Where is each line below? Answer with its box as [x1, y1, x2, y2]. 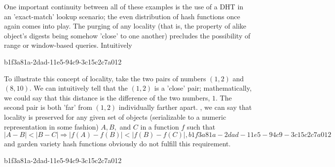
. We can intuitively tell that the [29, 83, 128, 93]
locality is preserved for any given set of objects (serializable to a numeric [4, 111, 226, 122]
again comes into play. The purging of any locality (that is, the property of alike [4, 21, 247, 31]
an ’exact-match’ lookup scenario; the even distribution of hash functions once [4, 11, 240, 21]
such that [186, 121, 216, 132]
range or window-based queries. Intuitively [4, 40, 132, 50]
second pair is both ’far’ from [4, 102, 92, 112]
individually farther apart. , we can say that [118, 102, 252, 112]
